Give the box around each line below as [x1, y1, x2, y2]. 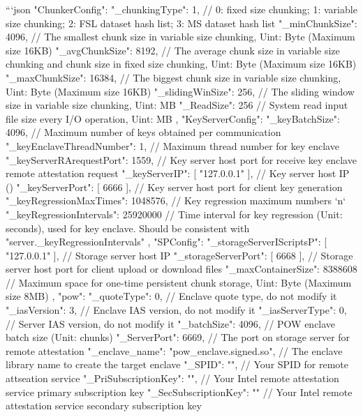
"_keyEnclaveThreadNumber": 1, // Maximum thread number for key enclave [6, 138, 339, 153]
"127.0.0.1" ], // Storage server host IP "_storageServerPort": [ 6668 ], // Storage [6, 248, 353, 262]
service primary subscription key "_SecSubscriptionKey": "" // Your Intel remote [6, 384, 353, 399]
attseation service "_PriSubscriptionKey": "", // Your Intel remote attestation [6, 371, 339, 386]
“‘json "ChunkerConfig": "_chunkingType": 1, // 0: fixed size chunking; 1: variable [6, 2, 357, 16]
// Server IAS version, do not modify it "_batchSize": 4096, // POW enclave [6, 316, 336, 331]
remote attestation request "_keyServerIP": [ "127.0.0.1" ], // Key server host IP [6, 166, 350, 181]
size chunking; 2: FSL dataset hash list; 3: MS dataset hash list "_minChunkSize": [6, 15, 357, 30]
